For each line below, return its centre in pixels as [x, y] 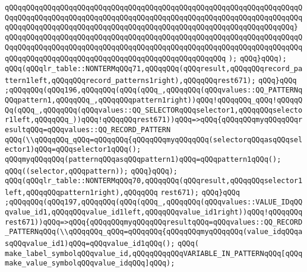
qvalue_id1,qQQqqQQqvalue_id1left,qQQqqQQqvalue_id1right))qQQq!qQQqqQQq [154, 212]
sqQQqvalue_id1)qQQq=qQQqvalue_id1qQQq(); [90, 244]
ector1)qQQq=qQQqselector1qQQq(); [73, 150]
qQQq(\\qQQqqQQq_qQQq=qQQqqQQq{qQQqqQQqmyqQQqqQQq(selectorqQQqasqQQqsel [154, 140]
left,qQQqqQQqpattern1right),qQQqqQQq [81, 192]
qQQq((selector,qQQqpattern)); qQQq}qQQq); [91, 171]
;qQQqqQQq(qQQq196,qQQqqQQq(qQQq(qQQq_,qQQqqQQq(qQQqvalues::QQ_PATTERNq [154, 90]
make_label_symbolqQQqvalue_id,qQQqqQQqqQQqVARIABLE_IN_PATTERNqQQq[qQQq [154, 253]
